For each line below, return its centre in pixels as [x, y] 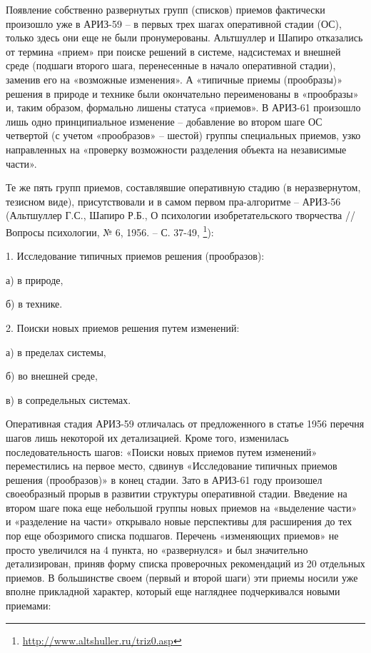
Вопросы [25, 232]
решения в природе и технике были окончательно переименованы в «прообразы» [182, 93]
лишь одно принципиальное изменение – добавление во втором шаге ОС [164, 121]
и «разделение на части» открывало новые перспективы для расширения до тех [179, 521]
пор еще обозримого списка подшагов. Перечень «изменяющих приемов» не [172, 536]
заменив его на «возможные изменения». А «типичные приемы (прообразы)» [174, 79]
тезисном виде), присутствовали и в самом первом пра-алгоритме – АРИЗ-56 [173, 201]
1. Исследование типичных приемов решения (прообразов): [135, 256]
